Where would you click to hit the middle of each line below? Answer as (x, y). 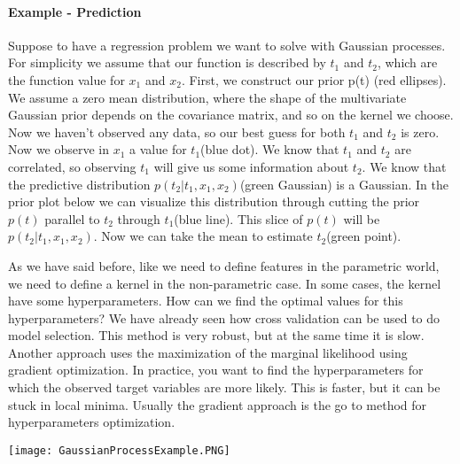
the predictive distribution (79, 184)
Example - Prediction (75, 11)
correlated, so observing (72, 166)
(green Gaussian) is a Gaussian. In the (344, 184)
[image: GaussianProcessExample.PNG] (119, 450)
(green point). (364, 236)
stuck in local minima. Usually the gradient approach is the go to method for (218, 404)
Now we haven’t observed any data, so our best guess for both (177, 131)
